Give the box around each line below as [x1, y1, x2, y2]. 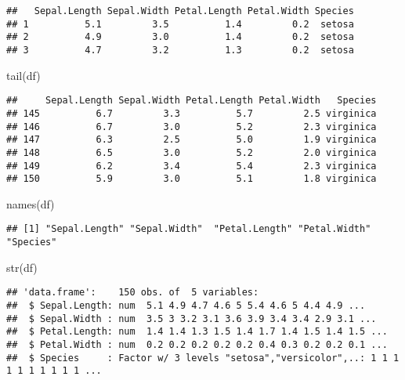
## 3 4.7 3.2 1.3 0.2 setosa [6, 44, 354, 56]
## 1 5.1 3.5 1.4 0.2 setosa [6, 18, 354, 30]
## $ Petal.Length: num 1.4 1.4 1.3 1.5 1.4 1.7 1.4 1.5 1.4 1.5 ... [6, 326, 388, 338]
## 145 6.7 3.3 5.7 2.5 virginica [6, 107, 377, 119]
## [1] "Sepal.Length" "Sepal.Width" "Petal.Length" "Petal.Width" [6, 223, 371, 235]
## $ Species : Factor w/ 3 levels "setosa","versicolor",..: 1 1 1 [6, 352, 400, 364]
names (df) [6, 195, 55, 212]
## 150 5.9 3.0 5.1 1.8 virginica [6, 173, 377, 185]
